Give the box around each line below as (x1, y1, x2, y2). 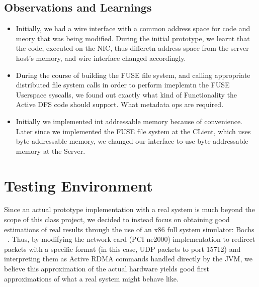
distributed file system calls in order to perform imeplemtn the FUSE (16, 79, 230, 90)
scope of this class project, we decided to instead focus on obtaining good (4, 214, 230, 225)
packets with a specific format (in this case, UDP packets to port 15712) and (4, 243, 241, 254)
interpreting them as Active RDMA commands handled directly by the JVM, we (4, 253, 252, 264)
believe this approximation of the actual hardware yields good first (4, 263, 209, 274)
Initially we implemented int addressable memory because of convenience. (16, 116, 243, 126)
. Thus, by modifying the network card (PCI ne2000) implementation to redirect (8, 234, 255, 244)
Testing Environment (4, 175, 153, 196)
